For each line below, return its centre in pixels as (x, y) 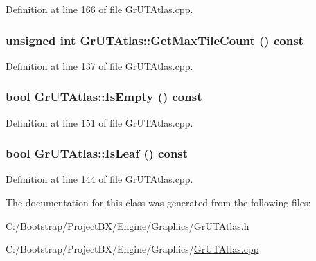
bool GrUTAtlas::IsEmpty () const (104, 97)
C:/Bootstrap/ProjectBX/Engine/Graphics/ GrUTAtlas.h (128, 225)
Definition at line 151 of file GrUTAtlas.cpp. (99, 122)
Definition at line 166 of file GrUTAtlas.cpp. (99, 9)
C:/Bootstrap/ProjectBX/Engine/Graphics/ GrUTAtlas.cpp (132, 249)
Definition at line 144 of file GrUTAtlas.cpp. (99, 179)
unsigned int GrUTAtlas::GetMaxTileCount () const (155, 40)
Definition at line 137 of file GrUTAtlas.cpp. (99, 65)
